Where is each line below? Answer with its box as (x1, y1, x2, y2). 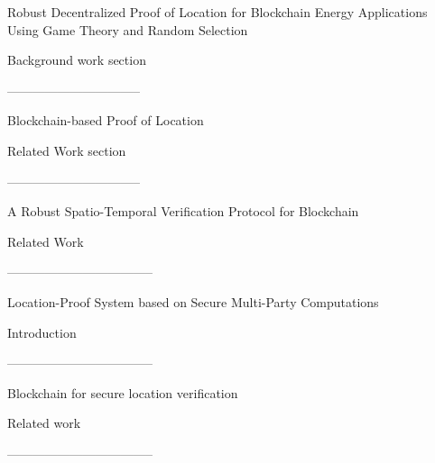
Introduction (7, 322, 77, 341)
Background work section (7, 50, 146, 69)
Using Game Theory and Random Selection (7, 20, 248, 39)
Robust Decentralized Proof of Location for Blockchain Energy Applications (7, 3, 428, 21)
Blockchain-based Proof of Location (7, 111, 204, 130)
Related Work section (7, 141, 126, 159)
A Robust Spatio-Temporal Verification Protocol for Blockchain (7, 202, 359, 221)
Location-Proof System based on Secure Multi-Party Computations (7, 292, 379, 311)
